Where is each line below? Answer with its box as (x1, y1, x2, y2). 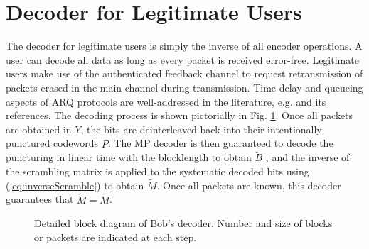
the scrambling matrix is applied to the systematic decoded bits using (6, 163, 309, 178)
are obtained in (6, 121, 72, 136)
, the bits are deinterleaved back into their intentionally (80, 121, 322, 136)
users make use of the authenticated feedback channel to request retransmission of (6, 66, 363, 81)
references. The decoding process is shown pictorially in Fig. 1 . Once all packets (6, 108, 353, 123)
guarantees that (6, 192, 74, 206)
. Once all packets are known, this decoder (156, 177, 341, 192)
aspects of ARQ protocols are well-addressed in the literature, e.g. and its (6, 94, 326, 109)
